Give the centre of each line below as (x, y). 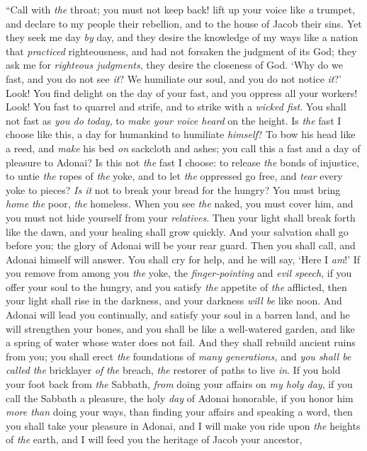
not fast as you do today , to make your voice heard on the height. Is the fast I (174, 120)
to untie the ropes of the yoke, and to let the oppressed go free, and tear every (174, 176)
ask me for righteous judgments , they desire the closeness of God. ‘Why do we (174, 65)
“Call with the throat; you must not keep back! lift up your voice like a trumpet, (181, 9)
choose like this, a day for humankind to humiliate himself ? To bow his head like (181, 134)
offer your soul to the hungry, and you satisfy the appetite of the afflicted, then (176, 286)
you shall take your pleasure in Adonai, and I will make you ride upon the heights (183, 425)
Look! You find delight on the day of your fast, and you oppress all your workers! (182, 92)
